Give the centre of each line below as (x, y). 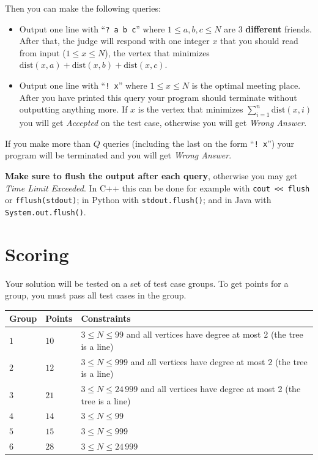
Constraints (106, 318)
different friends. (279, 28)
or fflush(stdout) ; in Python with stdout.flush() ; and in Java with (138, 200)
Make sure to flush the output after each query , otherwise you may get (151, 175)
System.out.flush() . (46, 211)
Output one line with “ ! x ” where (83, 85)
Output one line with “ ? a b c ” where (92, 28)
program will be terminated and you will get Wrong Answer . (118, 155)
